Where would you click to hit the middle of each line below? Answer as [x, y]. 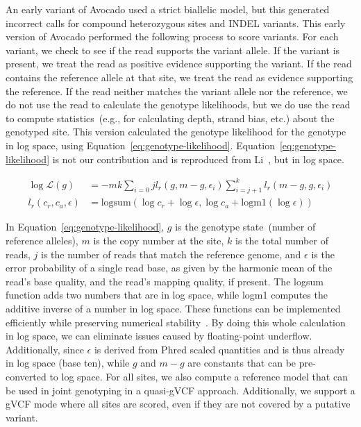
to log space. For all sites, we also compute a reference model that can [199, 377]
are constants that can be [242, 363]
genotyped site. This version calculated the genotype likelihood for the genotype [176, 132]
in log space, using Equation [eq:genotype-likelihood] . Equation [140, 145]
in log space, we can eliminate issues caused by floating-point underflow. [159, 336]
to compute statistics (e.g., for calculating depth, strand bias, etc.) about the [170, 118]
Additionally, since [45, 349]
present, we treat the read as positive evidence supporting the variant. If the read [179, 64]
